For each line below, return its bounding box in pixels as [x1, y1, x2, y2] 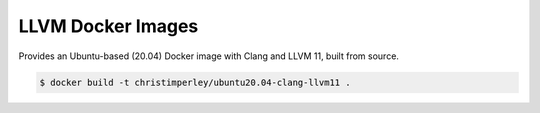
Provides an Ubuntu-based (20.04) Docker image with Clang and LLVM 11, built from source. [18, 50, 400, 62]
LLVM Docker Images [18, 15, 199, 37]
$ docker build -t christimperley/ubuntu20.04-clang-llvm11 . [39, 76, 351, 88]
